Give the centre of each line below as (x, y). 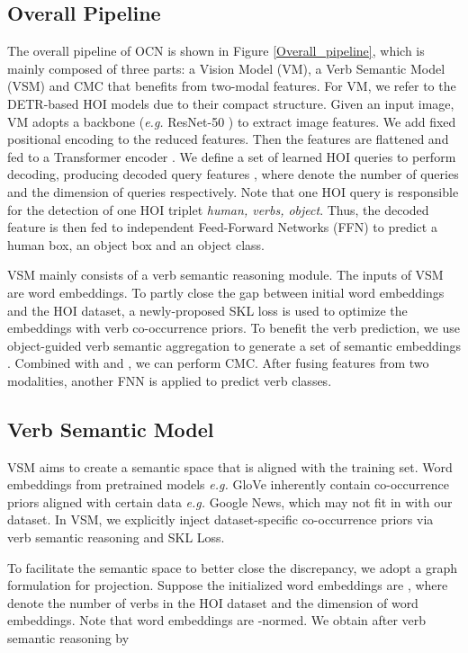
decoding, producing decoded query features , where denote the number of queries (233, 174)
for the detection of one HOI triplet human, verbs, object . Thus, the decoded (218, 209)
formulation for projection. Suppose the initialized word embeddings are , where (228, 585)
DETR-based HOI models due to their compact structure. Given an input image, (231, 103)
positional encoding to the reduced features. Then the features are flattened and (228, 139)
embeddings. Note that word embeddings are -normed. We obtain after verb (217, 620)
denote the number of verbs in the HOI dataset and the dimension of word (213, 602)
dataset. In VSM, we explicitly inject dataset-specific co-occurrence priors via (220, 519)
